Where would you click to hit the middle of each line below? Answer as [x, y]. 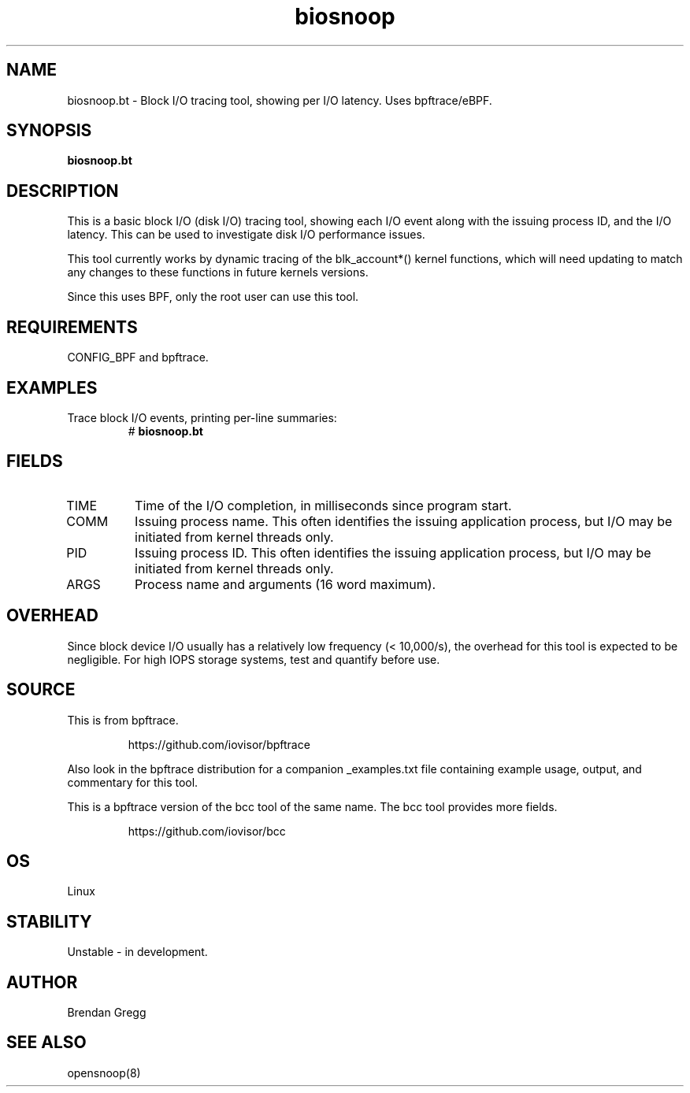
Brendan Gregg [107, 1013]
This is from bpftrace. [123, 720]
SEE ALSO [46, 1043]
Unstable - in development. [137, 952]
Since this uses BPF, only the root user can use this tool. [213, 297]
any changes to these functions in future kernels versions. [218, 272]
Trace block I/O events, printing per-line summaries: [202, 417]
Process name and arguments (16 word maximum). [286, 584]
